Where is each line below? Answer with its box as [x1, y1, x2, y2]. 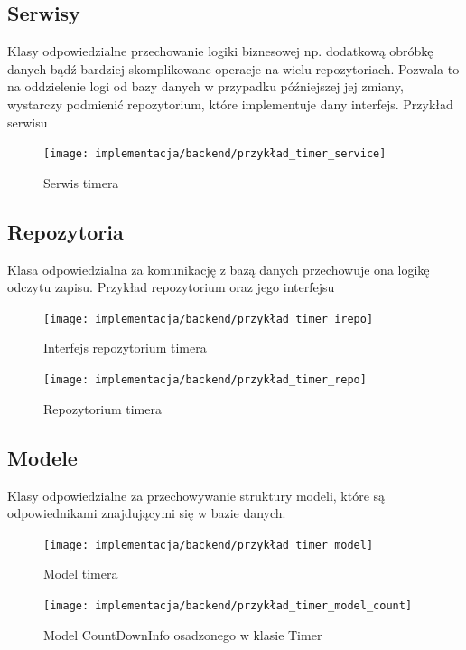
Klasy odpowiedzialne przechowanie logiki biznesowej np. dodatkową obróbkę [7, 42, 433, 61]
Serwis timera [43, 173, 119, 192]
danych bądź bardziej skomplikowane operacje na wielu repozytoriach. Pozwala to [7, 59, 460, 78]
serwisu [7, 112, 48, 131]
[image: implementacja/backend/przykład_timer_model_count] [43, 598, 413, 612]
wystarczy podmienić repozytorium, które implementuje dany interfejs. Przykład [7, 94, 453, 113]
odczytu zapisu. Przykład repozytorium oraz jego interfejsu [7, 278, 335, 297]
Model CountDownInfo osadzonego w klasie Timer [43, 625, 322, 644]
